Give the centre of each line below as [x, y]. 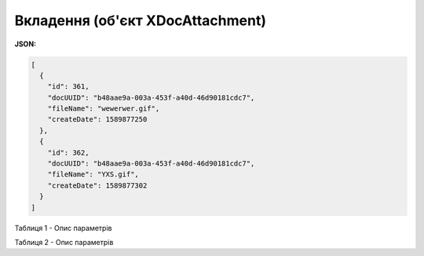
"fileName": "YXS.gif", [93, 174]
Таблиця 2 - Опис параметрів [64, 242]
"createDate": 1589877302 [97, 185]
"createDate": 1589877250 [97, 119]
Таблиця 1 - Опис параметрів [63, 228]
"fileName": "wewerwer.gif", [104, 109]
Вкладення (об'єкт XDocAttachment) [141, 20]
